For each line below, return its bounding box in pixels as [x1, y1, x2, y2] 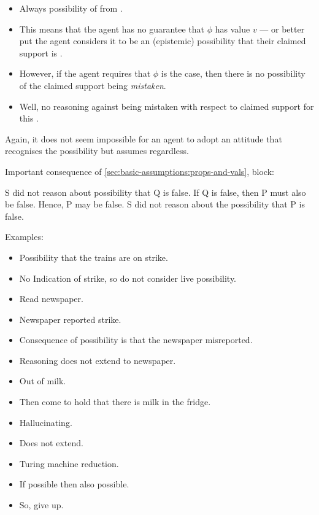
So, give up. [19, 498, 64, 511]
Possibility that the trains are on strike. [19, 250, 168, 263]
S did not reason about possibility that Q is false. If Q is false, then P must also [5, 185, 306, 198]
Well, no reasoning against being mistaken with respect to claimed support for [19, 99, 314, 112]
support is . [19, 46, 63, 59]
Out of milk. [19, 374, 66, 387]
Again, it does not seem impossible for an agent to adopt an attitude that [5, 132, 282, 145]
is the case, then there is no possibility [161, 67, 306, 80]
